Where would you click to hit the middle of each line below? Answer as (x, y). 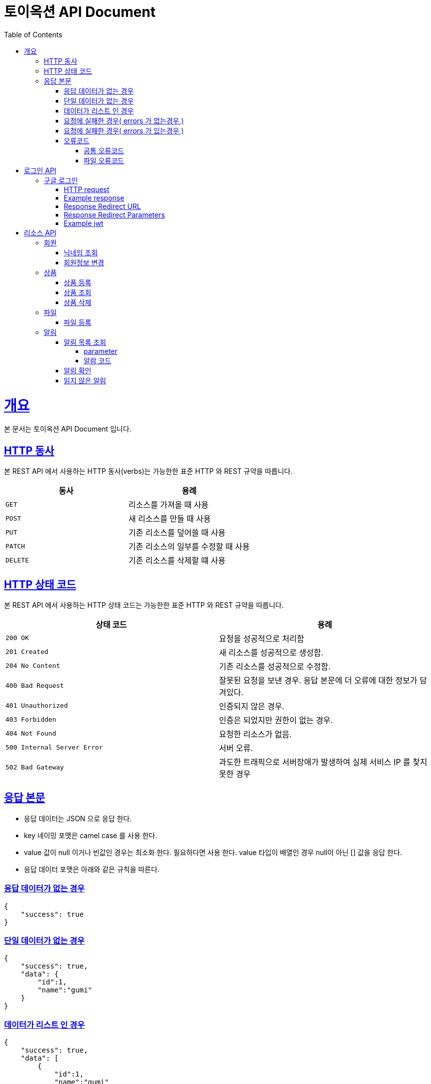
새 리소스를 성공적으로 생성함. (271, 652)
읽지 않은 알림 (85, 380)
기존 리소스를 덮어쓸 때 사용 (177, 533)
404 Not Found (31, 734)
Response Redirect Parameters (114, 215)
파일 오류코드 (104, 160)
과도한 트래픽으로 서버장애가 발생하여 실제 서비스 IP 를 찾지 (323, 762)
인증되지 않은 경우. (252, 706)
